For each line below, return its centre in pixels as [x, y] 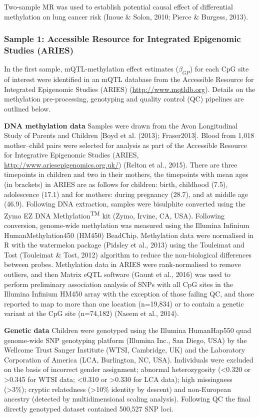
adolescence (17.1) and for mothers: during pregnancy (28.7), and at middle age [126, 194]
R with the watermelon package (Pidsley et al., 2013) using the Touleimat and [124, 245]
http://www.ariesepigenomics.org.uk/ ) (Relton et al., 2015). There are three [121, 164]
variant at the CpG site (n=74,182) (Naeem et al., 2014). [91, 313]
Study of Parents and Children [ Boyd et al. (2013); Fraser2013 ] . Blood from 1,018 [129, 135]
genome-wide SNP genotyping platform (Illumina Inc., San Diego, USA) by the [125, 340]
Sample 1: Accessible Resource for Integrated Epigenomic [122, 39]
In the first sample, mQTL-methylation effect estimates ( [91, 69]
